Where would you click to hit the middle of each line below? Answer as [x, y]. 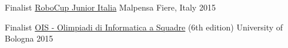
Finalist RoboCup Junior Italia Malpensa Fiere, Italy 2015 [110, 7]
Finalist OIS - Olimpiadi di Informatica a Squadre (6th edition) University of [144, 27]
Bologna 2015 [29, 38]
